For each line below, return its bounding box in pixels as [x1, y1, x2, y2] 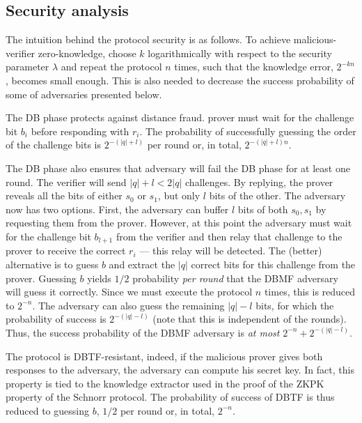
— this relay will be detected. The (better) [139, 243, 322, 258]
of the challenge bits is [6, 137, 102, 152]
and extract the [109, 256, 175, 271]
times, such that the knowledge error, [174, 59, 333, 74]
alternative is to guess [6, 256, 99, 271]
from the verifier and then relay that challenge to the [116, 229, 343, 243]
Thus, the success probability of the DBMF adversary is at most [6, 325, 280, 339]
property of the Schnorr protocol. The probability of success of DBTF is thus [6, 390, 335, 404]
